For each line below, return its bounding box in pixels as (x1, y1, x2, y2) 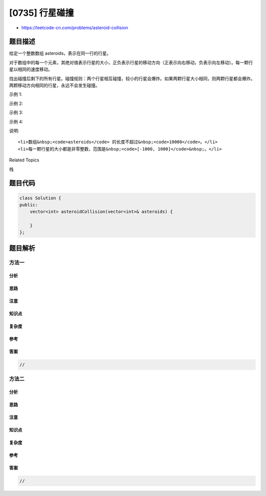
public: (19, 202, 38, 207)
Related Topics (9, 157, 39, 163)
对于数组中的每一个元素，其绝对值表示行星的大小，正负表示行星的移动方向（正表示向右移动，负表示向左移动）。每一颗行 (9, 59, 253, 65)
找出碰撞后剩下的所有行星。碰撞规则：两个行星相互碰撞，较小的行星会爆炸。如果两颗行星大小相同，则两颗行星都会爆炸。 (9, 76, 255, 81)
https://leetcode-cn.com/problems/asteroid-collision (21, 25, 128, 31)
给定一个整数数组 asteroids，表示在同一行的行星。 (9, 50, 111, 56)
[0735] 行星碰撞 (9, 7, 74, 18)
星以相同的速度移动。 (9, 67, 53, 73)
